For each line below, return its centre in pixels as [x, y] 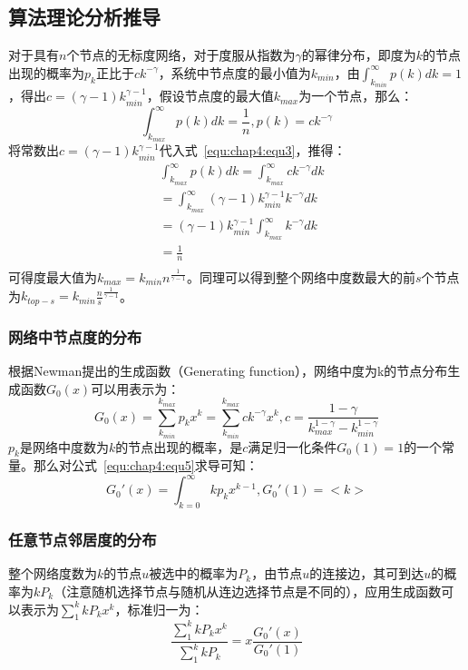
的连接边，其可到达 [367, 573]
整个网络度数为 [53, 573]
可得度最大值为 [53, 277]
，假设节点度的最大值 [210, 96]
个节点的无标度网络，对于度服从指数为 [181, 55]
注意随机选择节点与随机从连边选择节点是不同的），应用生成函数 [254, 591]
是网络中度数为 [64, 446]
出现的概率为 [46, 72]
